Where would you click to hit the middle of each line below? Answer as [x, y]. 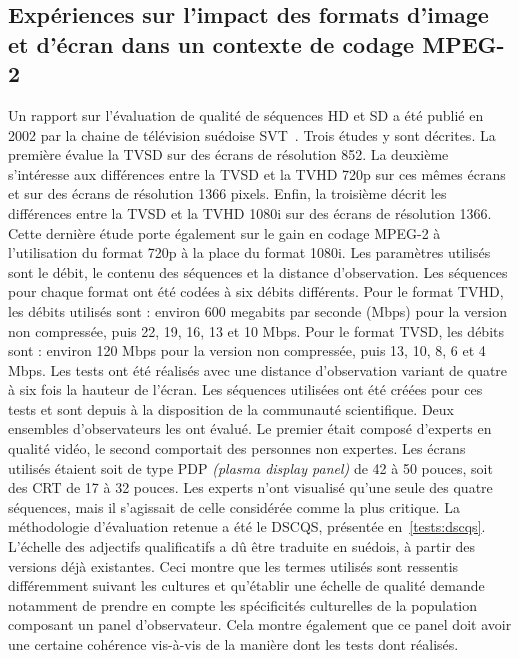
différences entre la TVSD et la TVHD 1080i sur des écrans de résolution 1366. [250, 212]
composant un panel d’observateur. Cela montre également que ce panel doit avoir [260, 624]
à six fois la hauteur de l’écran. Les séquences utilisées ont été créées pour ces [245, 389]
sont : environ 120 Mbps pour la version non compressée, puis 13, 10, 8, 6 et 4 [247, 350]
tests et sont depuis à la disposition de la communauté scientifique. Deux [231, 408]
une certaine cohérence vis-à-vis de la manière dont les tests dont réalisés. [233, 644]
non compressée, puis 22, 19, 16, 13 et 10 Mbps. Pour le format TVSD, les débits [256, 330]
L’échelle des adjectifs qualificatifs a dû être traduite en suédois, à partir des [242, 546]
